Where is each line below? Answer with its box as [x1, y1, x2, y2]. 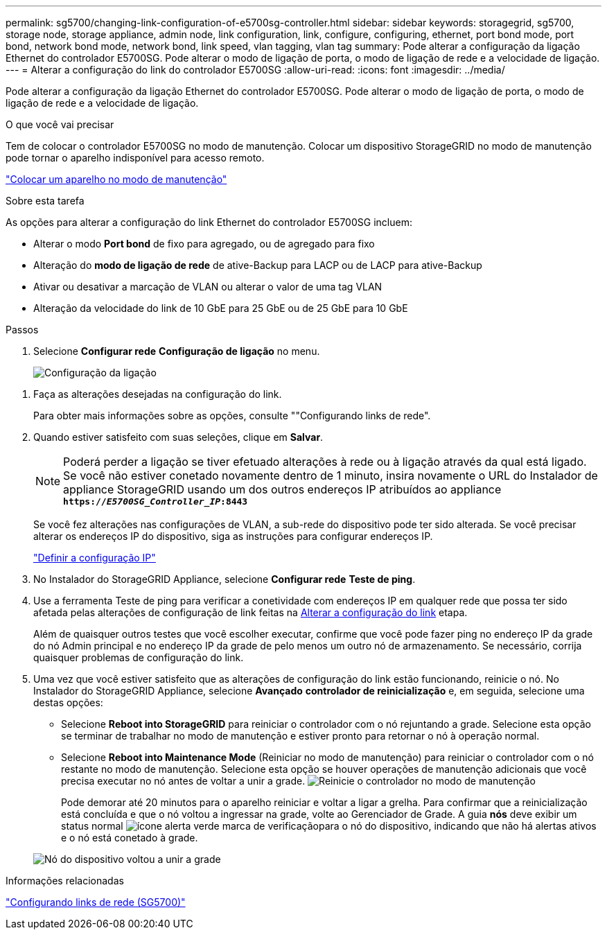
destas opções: [33, 697, 103, 708]
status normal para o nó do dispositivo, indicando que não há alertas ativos [61, 820, 597, 832]
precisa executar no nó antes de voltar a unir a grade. [61, 775, 306, 787]
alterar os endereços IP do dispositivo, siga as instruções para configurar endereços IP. [33, 530, 433, 542]
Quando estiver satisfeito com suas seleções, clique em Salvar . [33, 431, 324, 443]
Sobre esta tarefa [6, 195, 85, 207]
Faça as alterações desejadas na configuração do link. [33, 388, 282, 400]
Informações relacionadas [6, 875, 124, 886]
